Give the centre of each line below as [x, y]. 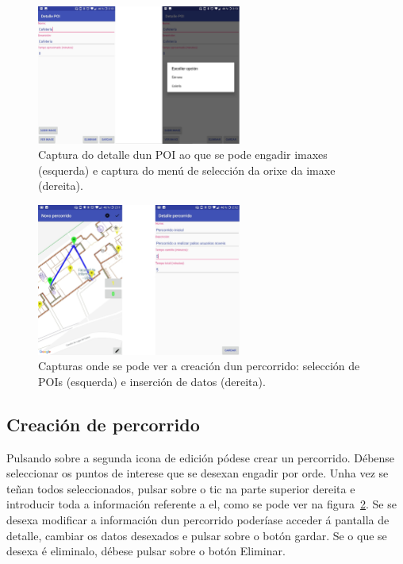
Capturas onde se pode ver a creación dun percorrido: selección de [199, 366]
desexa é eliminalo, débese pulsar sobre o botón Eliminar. [146, 551]
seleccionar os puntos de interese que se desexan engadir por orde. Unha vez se [198, 473]
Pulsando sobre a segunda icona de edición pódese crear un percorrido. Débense [201, 457]
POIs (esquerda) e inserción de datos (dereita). [152, 381]
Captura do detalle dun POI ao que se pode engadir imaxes [183, 155]
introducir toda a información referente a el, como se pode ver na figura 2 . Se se [201, 504]
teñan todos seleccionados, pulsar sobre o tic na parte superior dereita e [181, 488]
